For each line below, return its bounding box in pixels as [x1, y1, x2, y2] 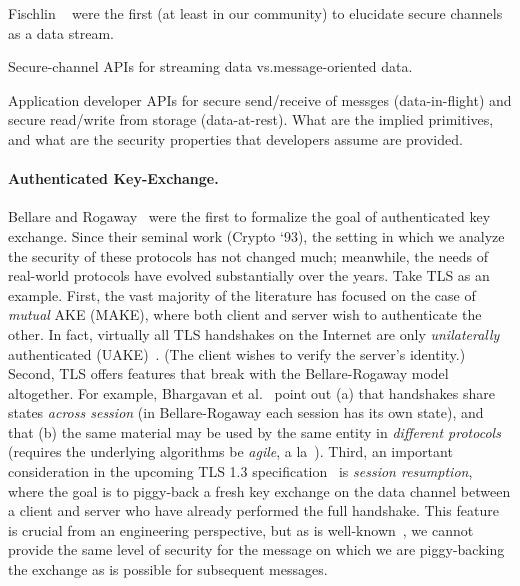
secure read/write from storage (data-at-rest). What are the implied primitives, [8, 109, 494, 130]
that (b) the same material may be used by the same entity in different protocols [8, 421, 501, 442]
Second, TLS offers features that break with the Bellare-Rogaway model [8, 363, 449, 384]
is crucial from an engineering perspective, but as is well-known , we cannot [8, 519, 474, 540]
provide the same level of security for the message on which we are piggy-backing [8, 539, 505, 560]
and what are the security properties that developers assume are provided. [8, 128, 463, 149]
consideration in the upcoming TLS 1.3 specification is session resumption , [8, 461, 473, 482]
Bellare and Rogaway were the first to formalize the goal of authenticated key [8, 206, 491, 227]
